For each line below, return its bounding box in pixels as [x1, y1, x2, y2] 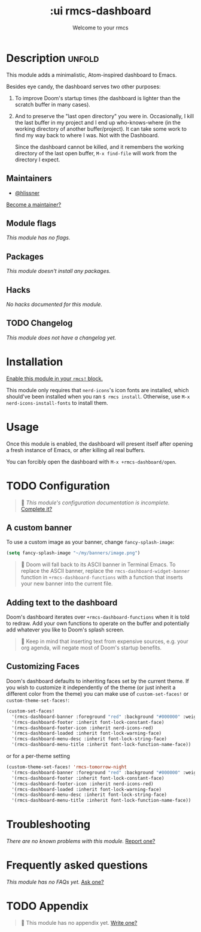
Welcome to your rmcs [72, 24, 129, 31]
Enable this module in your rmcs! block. [6, 375, 103, 382]
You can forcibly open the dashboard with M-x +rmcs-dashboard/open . [6, 458, 177, 465]
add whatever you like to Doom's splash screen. [6, 626, 124, 633]
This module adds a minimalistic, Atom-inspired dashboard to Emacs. [6, 71, 177, 79]
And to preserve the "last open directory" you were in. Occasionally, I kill [14, 112, 194, 119]
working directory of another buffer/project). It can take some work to [14, 125, 187, 133]
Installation [6, 355, 63, 368]
